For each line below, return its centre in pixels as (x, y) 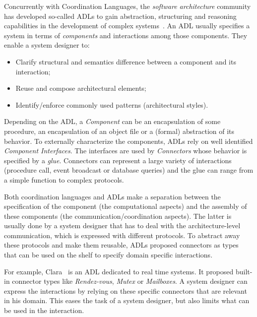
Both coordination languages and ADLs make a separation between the (112, 196)
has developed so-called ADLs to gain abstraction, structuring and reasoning (120, 16)
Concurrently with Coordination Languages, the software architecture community (128, 6)
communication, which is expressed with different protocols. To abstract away (122, 235)
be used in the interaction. (44, 310)
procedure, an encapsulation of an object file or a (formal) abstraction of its (119, 131)
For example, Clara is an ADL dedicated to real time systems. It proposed (119, 271)
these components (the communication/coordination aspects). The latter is (118, 216)
